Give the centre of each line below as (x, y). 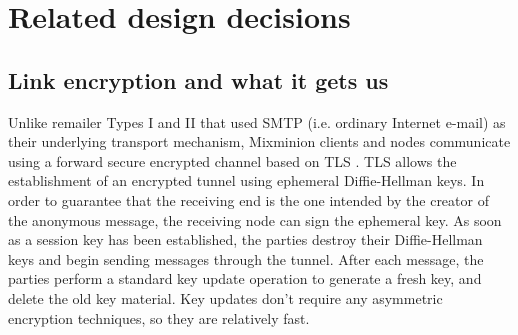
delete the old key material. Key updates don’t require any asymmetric (225, 297)
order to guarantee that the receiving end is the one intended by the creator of (248, 199)
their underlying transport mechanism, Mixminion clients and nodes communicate (259, 141)
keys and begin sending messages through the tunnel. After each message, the (246, 258)
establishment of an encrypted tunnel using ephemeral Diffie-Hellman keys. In (246, 180)
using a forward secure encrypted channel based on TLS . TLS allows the (232, 160)
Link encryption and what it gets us (198, 79)
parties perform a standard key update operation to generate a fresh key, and (245, 278)
